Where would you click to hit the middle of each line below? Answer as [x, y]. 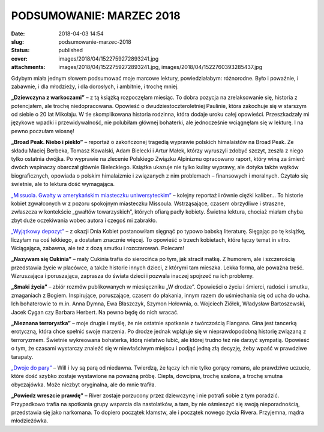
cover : [19, 58]
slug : [17, 41]
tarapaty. [22, 356]
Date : [18, 34]
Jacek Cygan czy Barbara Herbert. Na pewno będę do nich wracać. [95, 312]
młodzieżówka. [30, 421]
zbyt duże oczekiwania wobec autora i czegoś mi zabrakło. [84, 220]
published [71, 50]
